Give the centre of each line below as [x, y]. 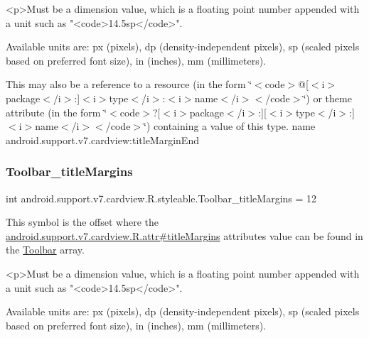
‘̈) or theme [327, 98]
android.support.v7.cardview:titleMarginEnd [102, 140]
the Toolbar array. [45, 250]
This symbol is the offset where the [82, 222]
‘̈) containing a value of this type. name [230, 126]
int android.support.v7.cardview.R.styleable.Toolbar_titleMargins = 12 [161, 198]
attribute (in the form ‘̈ [57, 112]
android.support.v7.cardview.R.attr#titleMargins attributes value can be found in [184, 235]
